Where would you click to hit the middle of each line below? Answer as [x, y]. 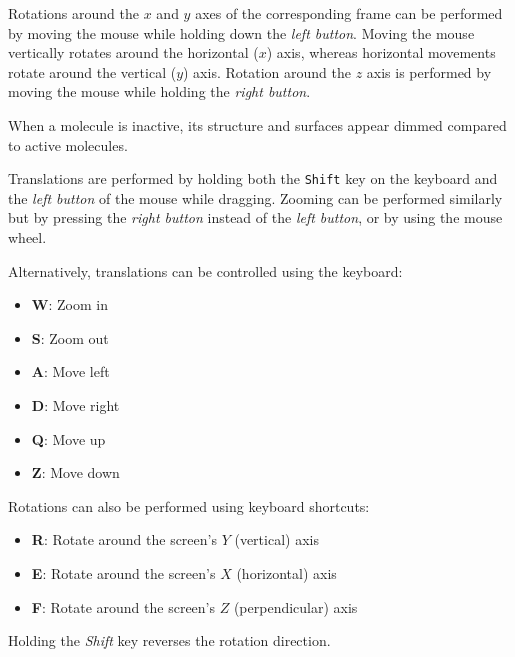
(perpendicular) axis [295, 606]
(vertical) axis [276, 539]
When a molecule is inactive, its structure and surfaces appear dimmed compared [257, 124]
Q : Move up [68, 438]
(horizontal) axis [286, 572]
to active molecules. [68, 144]
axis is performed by [429, 71]
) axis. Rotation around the [267, 71]
